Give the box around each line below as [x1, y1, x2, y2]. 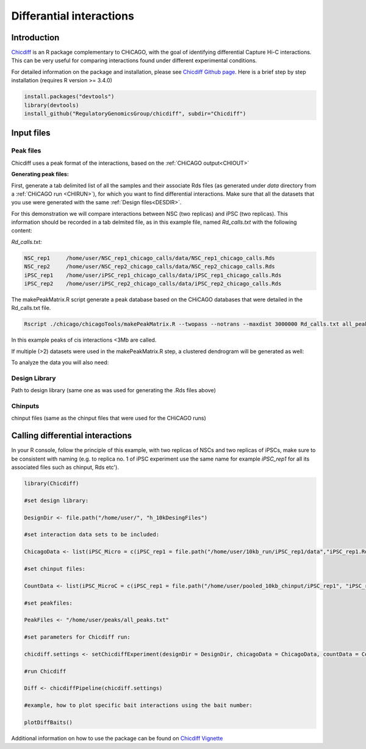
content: [11, 227, 33, 234]
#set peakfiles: [24, 600, 73, 606]
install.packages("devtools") [24, 93, 115, 100]
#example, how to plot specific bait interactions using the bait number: [24, 702, 253, 709]
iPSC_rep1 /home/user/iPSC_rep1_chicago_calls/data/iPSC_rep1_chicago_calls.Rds [24, 271, 282, 279]
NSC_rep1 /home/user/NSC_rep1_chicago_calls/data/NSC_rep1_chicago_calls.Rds [24, 254, 276, 262]
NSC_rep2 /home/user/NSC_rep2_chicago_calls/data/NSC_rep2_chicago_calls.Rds [24, 263, 276, 270]
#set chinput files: [24, 565, 85, 573]
